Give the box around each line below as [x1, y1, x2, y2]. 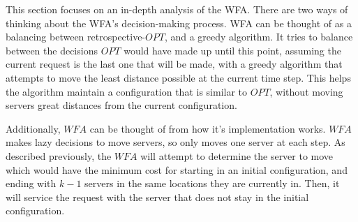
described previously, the [6, 148, 112, 163]
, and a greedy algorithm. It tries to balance [164, 29, 353, 44]
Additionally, [6, 121, 61, 135]
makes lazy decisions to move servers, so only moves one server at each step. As [6, 135, 345, 149]
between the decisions [6, 43, 98, 57]
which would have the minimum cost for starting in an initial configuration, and [6, 162, 348, 177]
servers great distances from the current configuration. [6, 98, 237, 112]
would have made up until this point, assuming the [124, 43, 341, 57]
